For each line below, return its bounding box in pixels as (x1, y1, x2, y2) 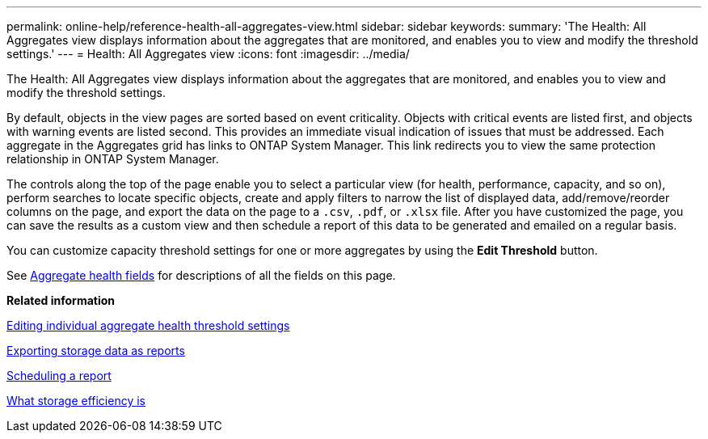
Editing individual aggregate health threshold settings (6, 319, 290, 332)
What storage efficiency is (6, 394, 145, 407)
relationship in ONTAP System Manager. (6, 152, 219, 166)
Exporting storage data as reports (6, 344, 185, 357)
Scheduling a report (6, 369, 112, 382)
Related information (6, 293, 116, 307)
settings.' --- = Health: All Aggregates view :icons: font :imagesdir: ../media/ (6, 47, 410, 61)
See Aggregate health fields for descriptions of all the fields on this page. (6, 268, 396, 282)
